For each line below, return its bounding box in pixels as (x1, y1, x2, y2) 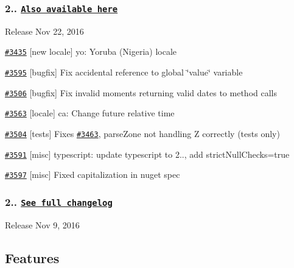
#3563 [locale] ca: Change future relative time (5, 107, 175, 119)
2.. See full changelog (5, 194, 113, 209)
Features (5, 248, 60, 267)
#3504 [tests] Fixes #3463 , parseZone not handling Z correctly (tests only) (5, 127, 280, 139)
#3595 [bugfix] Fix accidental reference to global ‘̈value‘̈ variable (5, 66, 243, 79)
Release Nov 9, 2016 (5, 218, 80, 231)
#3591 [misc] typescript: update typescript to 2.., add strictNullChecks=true (5, 147, 290, 160)
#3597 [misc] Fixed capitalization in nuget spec (5, 168, 180, 181)
